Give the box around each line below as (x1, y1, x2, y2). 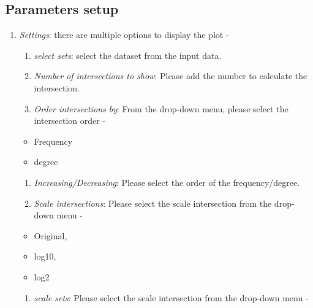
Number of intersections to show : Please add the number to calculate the (34, 69, 307, 82)
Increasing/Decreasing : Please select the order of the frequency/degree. (34, 175, 300, 188)
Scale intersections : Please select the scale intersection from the (34, 196, 272, 209)
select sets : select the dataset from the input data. (34, 48, 222, 61)
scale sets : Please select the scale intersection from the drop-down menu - (34, 291, 309, 304)
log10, (34, 250, 56, 263)
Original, (34, 229, 67, 242)
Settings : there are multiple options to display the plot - (19, 28, 229, 41)
